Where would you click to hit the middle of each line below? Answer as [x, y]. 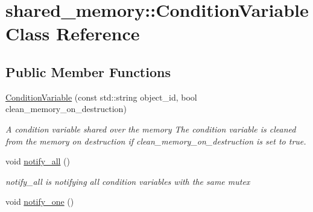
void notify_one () [40, 201]
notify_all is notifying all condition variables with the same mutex [128, 181]
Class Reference [73, 33]
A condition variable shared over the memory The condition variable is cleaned [151, 129]
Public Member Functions [88, 71]
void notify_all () [38, 161]
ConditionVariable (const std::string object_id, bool [101, 97]
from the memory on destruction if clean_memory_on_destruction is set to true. [156, 141]
